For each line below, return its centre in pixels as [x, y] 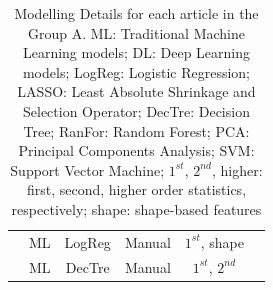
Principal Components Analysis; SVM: [136, 150]
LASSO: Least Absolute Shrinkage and [136, 91]
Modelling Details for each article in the [136, 13]
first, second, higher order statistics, [136, 189]
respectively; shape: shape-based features [136, 208]
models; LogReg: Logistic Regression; [136, 71]
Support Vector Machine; [87, 169]
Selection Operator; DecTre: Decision [136, 110]
